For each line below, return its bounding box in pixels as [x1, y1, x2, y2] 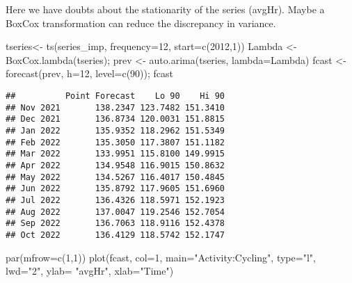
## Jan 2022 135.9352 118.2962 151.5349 [6, 125, 225, 136]
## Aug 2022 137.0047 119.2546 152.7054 [6, 207, 225, 217]
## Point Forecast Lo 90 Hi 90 [6, 90, 225, 101]
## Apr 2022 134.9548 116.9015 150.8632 [6, 160, 225, 170]
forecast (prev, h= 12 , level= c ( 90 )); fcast [6, 66, 174, 81]
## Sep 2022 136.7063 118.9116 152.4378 [6, 218, 225, 229]
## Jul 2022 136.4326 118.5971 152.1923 [6, 195, 225, 205]
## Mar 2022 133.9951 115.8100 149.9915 [6, 149, 225, 159]
